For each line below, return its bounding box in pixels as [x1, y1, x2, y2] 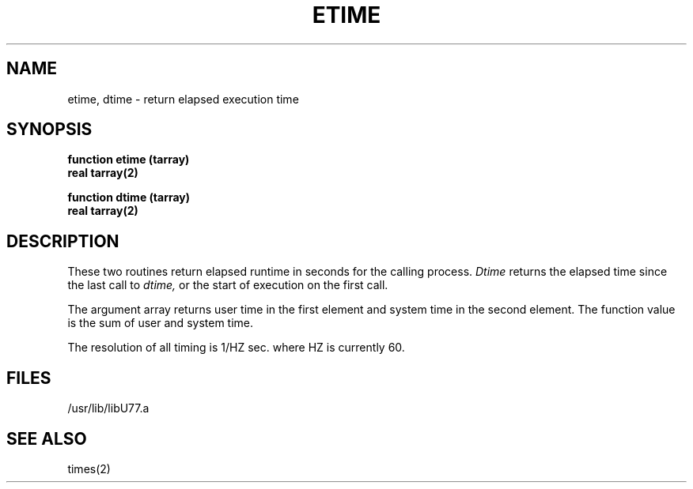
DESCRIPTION [6, 231, 119, 251]
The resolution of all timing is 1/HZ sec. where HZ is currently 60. [67, 340, 405, 355]
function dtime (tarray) [67, 190, 191, 205]
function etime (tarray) [67, 152, 190, 167]
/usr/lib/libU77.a [67, 401, 150, 416]
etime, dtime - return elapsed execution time [67, 92, 299, 106]
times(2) [67, 461, 111, 476]
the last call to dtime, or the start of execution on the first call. [67, 278, 388, 292]
